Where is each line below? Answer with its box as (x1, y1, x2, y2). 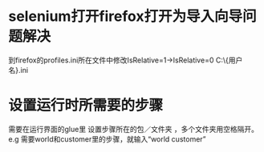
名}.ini (8, 65, 29, 74)
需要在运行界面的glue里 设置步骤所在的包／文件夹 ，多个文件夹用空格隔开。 (8, 124, 259, 134)
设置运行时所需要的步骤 (8, 97, 164, 114)
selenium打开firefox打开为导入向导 (8, 7, 243, 26)
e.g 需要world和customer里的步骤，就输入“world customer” (8, 134, 206, 144)
